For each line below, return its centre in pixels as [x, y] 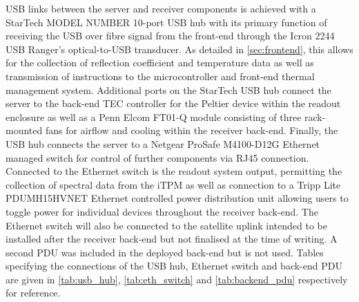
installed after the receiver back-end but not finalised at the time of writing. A [172, 239]
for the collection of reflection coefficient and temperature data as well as [160, 63]
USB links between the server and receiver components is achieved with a [161, 8]
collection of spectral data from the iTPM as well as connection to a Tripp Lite [173, 184]
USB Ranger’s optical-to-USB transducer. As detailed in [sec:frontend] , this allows [179, 49]
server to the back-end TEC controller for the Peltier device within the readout [173, 103]
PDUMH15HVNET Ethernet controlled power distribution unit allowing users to [177, 198]
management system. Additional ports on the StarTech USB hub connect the [168, 89]
